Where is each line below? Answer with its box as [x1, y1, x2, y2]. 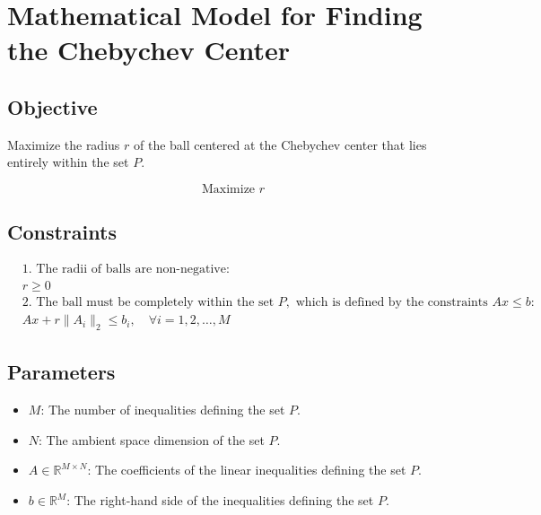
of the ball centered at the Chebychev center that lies [134, 135, 427, 153]
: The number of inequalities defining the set [40, 400, 285, 419]
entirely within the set [7, 153, 129, 171]
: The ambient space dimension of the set [39, 430, 265, 449]
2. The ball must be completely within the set [22, 296, 275, 310]
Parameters [7, 358, 116, 386]
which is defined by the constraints [295, 296, 488, 310]
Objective [7, 92, 98, 120]
